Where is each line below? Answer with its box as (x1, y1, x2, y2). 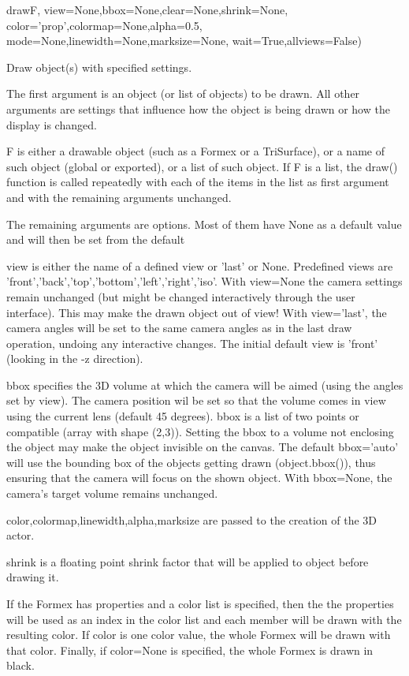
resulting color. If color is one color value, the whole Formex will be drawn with (6, 626, 391, 643)
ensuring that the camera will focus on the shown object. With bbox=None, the (6, 469, 392, 486)
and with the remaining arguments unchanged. (6, 189, 232, 205)
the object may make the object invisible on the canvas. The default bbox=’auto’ (6, 439, 399, 455)
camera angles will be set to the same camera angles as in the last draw (6, 319, 352, 336)
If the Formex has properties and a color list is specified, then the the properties (6, 596, 394, 611)
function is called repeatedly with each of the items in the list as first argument (6, 174, 389, 190)
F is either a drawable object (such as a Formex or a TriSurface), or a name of (6, 143, 385, 159)
